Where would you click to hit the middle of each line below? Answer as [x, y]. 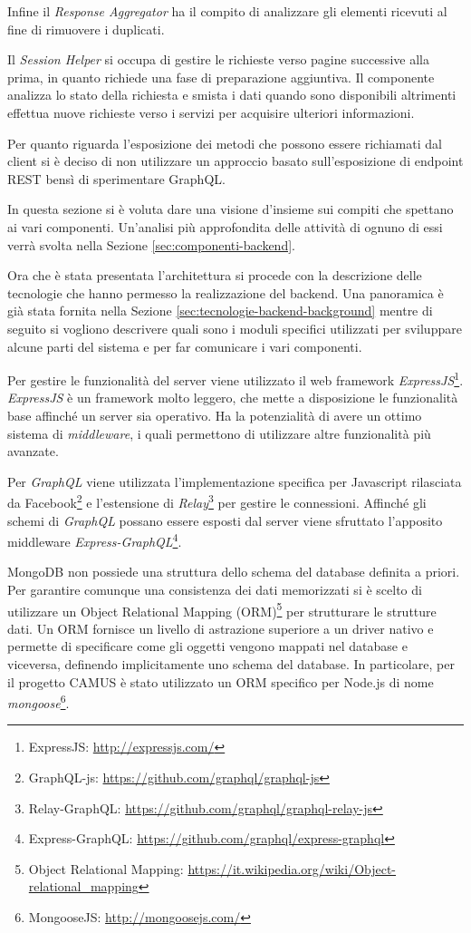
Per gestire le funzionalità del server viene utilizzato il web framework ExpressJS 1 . [235, 379]
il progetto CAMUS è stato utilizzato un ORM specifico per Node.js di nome [221, 681]
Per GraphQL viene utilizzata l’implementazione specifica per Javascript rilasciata [235, 481]
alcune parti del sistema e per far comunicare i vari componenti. [185, 346]
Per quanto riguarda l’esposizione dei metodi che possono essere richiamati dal [225, 143]
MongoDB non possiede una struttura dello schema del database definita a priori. [234, 572]
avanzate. [33, 451]
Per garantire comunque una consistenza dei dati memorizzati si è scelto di [215, 589]
